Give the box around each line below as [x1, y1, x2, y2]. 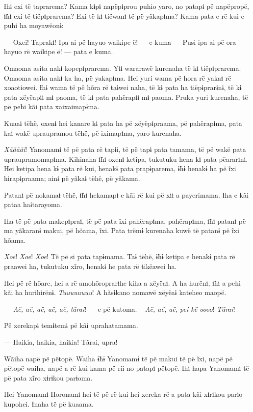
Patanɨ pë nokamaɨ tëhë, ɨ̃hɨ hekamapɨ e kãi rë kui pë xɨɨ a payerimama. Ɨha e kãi [4, 189, 249, 200]
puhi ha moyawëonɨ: [4, 20, 64, 30]
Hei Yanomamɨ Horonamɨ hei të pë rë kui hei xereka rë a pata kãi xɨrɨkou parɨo [4, 389, 243, 399]
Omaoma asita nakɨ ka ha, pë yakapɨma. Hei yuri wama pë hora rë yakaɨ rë [4, 72, 231, 83]
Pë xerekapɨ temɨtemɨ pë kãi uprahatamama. [4, 320, 138, 330]
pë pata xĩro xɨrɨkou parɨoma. [4, 372, 93, 383]
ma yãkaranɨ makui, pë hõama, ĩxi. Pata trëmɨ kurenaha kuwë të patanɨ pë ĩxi [4, 225, 239, 235]
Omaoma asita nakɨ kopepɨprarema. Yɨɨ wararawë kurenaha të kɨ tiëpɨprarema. [4, 62, 241, 73]
